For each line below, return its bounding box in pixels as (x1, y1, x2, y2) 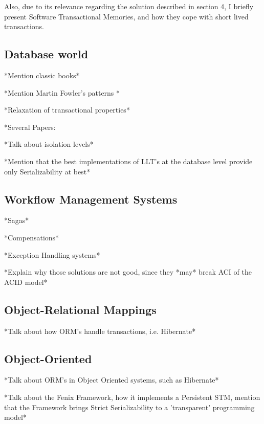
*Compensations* (4, 232, 59, 242)
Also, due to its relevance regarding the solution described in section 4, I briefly (4, 1, 254, 11)
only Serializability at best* (4, 166, 91, 176)
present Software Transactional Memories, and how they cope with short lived (4, 11, 249, 21)
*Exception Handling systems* (4, 249, 100, 260)
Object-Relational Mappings (4, 301, 157, 317)
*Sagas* (4, 215, 29, 226)
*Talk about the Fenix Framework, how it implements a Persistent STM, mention (4, 391, 260, 402)
